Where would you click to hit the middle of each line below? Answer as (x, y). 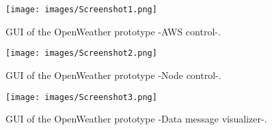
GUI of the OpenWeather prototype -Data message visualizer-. (136, 119)
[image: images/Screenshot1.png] (81, 10)
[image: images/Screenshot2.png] (81, 53)
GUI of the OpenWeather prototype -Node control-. (113, 75)
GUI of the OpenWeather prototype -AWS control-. (113, 31)
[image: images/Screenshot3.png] (81, 97)
